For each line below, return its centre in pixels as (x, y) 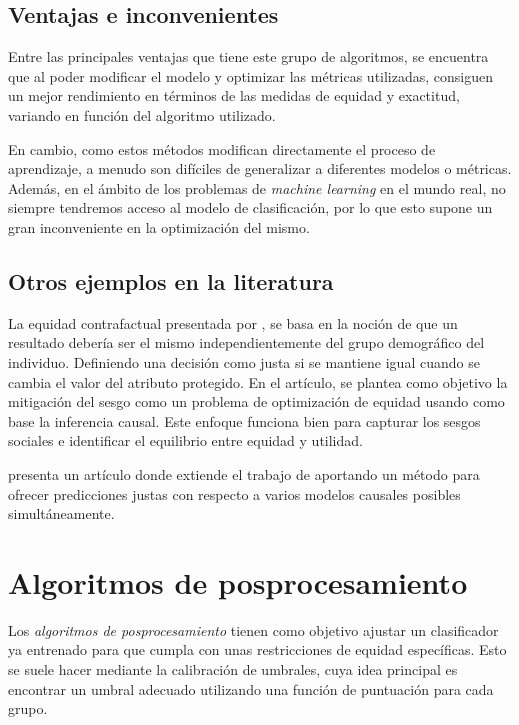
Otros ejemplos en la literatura (171, 280)
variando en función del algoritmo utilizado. (142, 114)
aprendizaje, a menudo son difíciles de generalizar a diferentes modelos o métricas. (260, 168)
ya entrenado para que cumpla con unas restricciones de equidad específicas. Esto (257, 649)
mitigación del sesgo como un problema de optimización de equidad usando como (256, 401)
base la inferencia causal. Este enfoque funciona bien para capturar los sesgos (244, 420)
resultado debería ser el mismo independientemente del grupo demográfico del (246, 342)
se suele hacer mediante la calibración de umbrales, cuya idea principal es (233, 669)
